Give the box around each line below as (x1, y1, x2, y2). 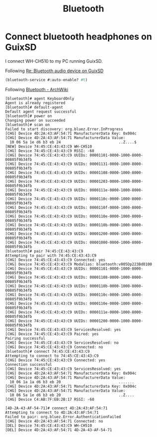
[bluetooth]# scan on (5, 122, 50, 127)
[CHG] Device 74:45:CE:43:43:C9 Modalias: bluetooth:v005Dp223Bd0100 (5, 262, 153, 267)
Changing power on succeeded (5, 118, 66, 123)
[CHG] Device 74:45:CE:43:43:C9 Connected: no (5, 344, 103, 349)
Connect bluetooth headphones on (5, 31, 153, 42)
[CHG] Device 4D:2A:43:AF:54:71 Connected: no (5, 419, 103, 424)
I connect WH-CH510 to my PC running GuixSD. (5, 58, 103, 64)
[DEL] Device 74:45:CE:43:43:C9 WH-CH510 (5, 423, 92, 428)
